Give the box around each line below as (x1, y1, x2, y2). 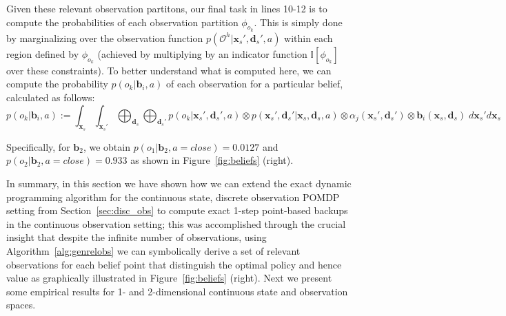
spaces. (6, 297, 36, 312)
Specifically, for (6, 139, 70, 154)
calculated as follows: (6, 89, 95, 104)
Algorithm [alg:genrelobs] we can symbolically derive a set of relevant (6, 243, 301, 257)
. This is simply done (254, 14, 343, 29)
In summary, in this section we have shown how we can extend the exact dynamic (6, 176, 352, 190)
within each (284, 30, 333, 45)
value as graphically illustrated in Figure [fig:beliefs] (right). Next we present (6, 271, 332, 285)
